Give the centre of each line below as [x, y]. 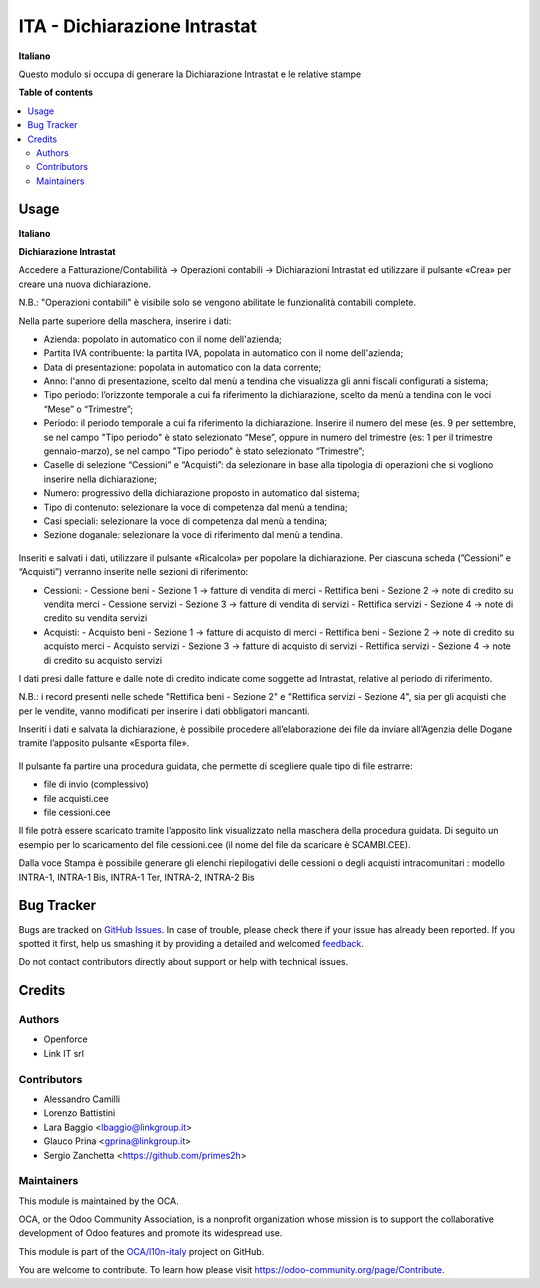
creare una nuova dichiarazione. [85, 284]
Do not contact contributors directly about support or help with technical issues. [183, 962]
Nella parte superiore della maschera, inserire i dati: [125, 321]
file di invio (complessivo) [96, 784]
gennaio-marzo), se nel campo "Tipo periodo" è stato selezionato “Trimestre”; [204, 451]
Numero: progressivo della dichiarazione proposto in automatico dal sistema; [201, 493]
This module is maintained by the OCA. [98, 1201]
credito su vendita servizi [95, 618]
